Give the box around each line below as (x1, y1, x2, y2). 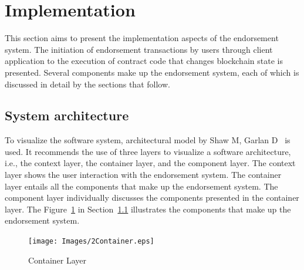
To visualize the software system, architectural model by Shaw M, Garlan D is (5, 134, 291, 146)
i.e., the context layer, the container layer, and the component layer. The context (5, 157, 296, 169)
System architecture (5, 106, 129, 124)
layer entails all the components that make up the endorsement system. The (5, 180, 278, 192)
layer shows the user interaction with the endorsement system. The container (5, 168, 282, 181)
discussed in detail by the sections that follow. (5, 77, 170, 90)
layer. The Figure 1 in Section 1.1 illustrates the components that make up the (5, 203, 291, 215)
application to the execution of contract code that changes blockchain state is (5, 55, 283, 67)
